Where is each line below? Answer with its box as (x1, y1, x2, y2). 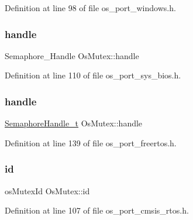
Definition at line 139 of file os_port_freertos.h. (5, 136, 177, 149)
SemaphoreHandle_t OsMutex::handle (5, 117, 143, 129)
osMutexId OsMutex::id (5, 184, 90, 197)
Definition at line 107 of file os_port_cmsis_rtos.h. (5, 204, 189, 216)
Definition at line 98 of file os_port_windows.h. (5, 2, 176, 13)
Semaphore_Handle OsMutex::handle (5, 49, 139, 61)
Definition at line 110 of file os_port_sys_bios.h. (5, 69, 181, 81)
